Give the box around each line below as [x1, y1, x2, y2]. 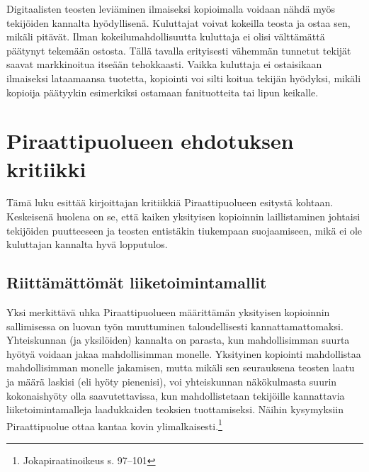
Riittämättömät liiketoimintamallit [6, 271, 267, 293]
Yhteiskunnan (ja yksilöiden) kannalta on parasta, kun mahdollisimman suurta [6, 332, 350, 347]
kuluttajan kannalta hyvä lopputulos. [6, 237, 168, 252]
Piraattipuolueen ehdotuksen [6, 126, 294, 155]
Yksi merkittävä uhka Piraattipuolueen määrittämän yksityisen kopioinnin [6, 305, 330, 320]
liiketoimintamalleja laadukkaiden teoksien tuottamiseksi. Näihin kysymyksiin [6, 402, 344, 417]
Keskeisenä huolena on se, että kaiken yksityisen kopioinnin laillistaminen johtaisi [6, 209, 361, 224]
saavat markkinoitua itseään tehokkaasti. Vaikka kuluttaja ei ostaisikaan [6, 57, 322, 72]
